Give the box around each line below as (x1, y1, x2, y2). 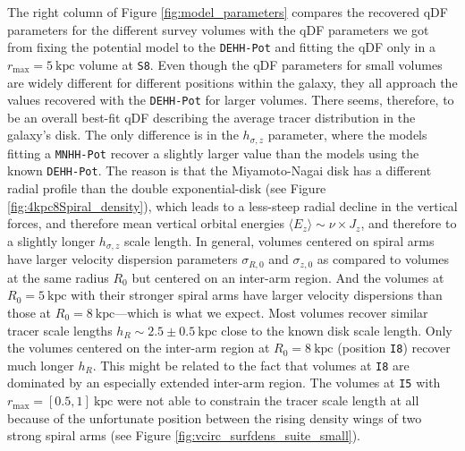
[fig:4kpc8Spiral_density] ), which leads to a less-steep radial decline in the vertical (7, 196, 458, 215)
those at (7, 302, 52, 321)
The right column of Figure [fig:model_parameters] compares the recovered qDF (7, 3, 448, 21)
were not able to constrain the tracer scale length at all (116, 391, 419, 410)
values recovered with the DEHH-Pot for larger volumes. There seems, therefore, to (7, 90, 454, 109)
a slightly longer (7, 231, 96, 250)
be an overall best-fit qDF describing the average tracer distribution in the (7, 107, 416, 126)
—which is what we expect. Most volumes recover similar (114, 302, 428, 321)
